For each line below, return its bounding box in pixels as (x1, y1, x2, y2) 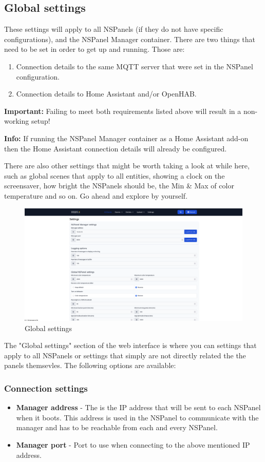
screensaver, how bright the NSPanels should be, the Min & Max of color (4, 180, 234, 191)
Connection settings (4, 381, 88, 394)
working (4, 115, 29, 126)
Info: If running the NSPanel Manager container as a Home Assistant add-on (4, 132, 249, 143)
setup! (31, 115, 50, 126)
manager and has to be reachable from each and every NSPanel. (16, 422, 218, 433)
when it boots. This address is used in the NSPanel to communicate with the (16, 412, 259, 422)
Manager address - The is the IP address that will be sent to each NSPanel (16, 402, 261, 413)
